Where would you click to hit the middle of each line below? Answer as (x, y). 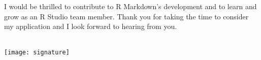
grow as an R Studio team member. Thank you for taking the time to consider (126, 16)
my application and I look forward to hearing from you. (91, 26)
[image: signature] (37, 53)
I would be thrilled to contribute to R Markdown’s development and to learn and (130, 6)
